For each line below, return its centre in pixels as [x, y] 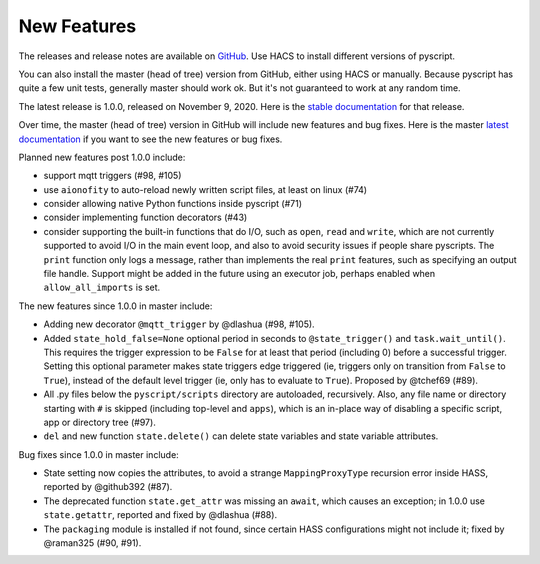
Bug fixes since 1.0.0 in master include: [98, 454]
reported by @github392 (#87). [108, 487]
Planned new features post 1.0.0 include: [102, 157]
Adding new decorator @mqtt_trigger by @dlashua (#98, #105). [179, 324]
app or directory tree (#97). [100, 422]
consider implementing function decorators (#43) [145, 217]
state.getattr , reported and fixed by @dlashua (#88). [160, 515]
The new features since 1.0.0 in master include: [115, 306]
